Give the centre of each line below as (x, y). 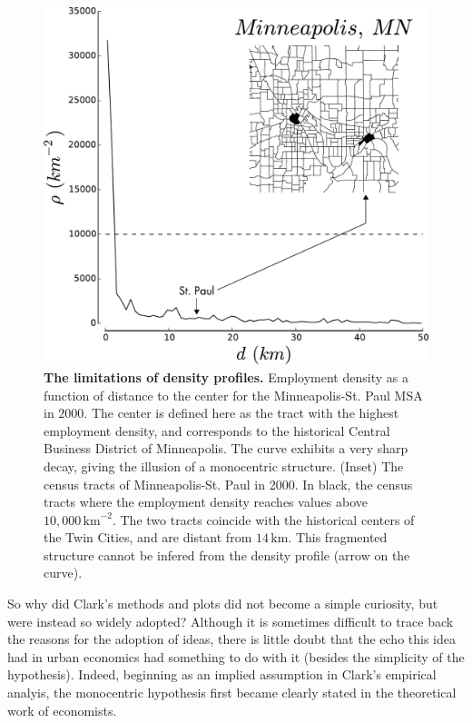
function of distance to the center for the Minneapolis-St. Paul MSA (233, 395)
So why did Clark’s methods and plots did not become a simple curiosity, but (223, 604)
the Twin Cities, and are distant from (148, 537)
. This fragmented (338, 537)
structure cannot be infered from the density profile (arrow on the (227, 555)
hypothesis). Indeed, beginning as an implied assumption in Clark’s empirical (222, 674)
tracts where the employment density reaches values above (206, 502)
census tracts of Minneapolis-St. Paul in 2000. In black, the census (228, 484)
